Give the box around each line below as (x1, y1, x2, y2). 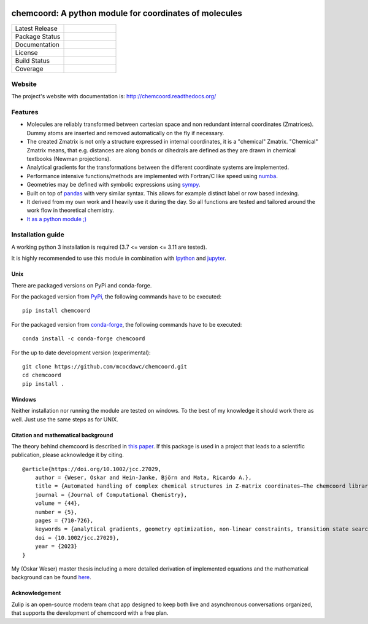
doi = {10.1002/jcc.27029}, (34, 534, 120, 541)
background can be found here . (11, 574, 91, 581)
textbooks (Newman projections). (26, 155, 112, 162)
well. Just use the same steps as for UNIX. (11, 415, 119, 423)
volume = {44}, (34, 500, 81, 507)
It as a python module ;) (26, 215, 87, 222)
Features (11, 108, 39, 117)
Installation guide (11, 230, 64, 239)
